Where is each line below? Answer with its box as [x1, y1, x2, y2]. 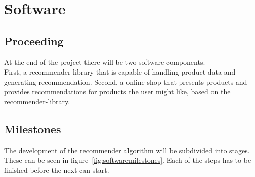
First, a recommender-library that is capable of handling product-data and [4, 66, 236, 77]
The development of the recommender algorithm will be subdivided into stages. [4, 145, 250, 155]
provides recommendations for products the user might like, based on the [4, 86, 231, 97]
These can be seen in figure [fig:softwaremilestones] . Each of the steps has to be [4, 155, 251, 165]
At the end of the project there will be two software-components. [4, 56, 205, 67]
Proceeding [4, 32, 64, 48]
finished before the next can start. [4, 164, 109, 175]
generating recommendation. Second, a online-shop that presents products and [4, 76, 247, 87]
